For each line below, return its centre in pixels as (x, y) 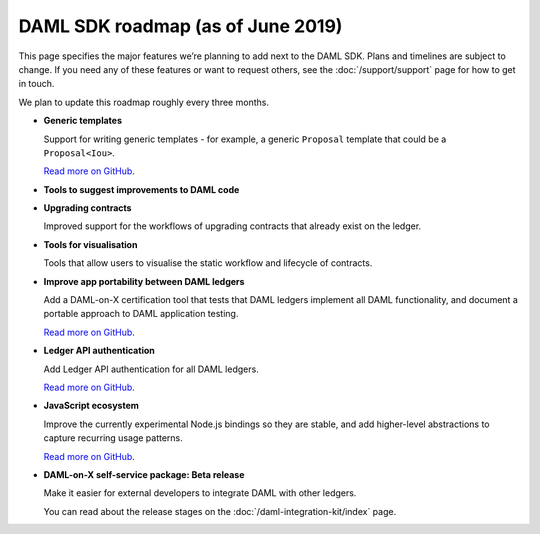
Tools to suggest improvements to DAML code (141, 189)
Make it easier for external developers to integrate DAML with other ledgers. (200, 493)
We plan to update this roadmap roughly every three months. (144, 102)
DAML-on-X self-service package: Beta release (144, 474)
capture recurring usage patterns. (113, 438)
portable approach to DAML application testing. (141, 314)
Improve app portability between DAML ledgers (144, 281)
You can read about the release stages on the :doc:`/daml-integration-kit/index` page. (220, 511)
